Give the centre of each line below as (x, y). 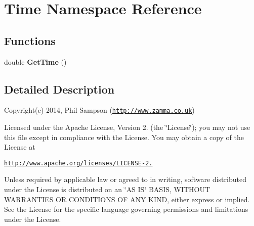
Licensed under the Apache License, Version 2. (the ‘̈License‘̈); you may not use (127, 127)
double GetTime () (35, 61)
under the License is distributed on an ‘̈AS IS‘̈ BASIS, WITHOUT (107, 189)
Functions (30, 40)
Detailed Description (59, 89)
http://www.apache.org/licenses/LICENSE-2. (78, 163)
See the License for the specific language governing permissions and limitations (126, 209)
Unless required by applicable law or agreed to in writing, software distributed (125, 179)
